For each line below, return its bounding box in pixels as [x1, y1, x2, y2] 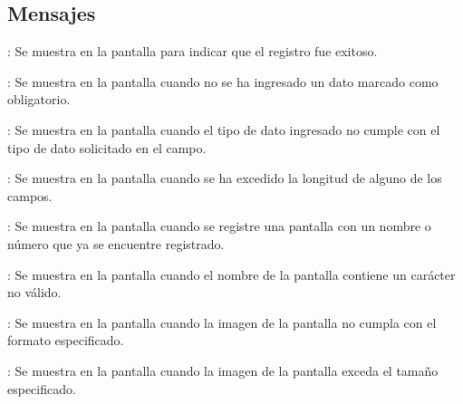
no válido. [7, 283, 62, 302]
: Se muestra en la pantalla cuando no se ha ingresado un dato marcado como [7, 72, 439, 91]
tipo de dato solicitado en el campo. [7, 138, 207, 157]
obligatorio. [7, 90, 71, 109]
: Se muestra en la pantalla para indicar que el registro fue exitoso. [7, 42, 378, 61]
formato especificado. [7, 331, 124, 350]
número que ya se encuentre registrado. [7, 234, 225, 253]
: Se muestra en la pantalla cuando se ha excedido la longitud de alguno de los [7, 168, 442, 188]
